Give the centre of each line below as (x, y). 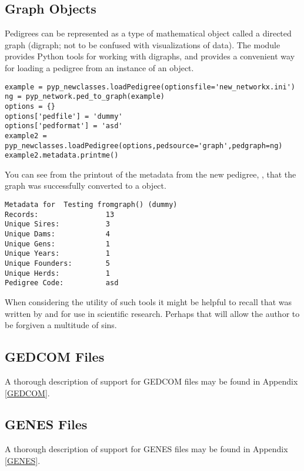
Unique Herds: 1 (57, 273)
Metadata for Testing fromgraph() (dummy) (91, 205)
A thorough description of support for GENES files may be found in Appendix (146, 449)
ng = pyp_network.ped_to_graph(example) (85, 97)
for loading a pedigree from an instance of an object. (99, 67)
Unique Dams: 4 (57, 234)
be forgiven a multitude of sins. (61, 325)
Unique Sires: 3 (57, 224)
